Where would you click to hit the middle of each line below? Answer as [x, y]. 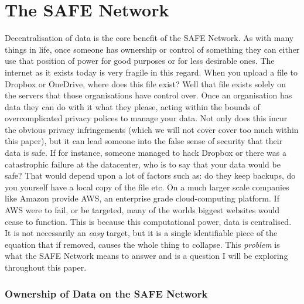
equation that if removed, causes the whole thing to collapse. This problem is [142, 244]
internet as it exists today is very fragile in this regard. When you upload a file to [151, 72]
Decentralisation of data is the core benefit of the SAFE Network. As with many [149, 38]
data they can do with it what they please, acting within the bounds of [132, 106]
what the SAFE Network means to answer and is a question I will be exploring [146, 256]
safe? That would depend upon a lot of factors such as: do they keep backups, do [150, 175]
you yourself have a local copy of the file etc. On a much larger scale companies [147, 187]
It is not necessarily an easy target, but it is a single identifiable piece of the [141, 233]
